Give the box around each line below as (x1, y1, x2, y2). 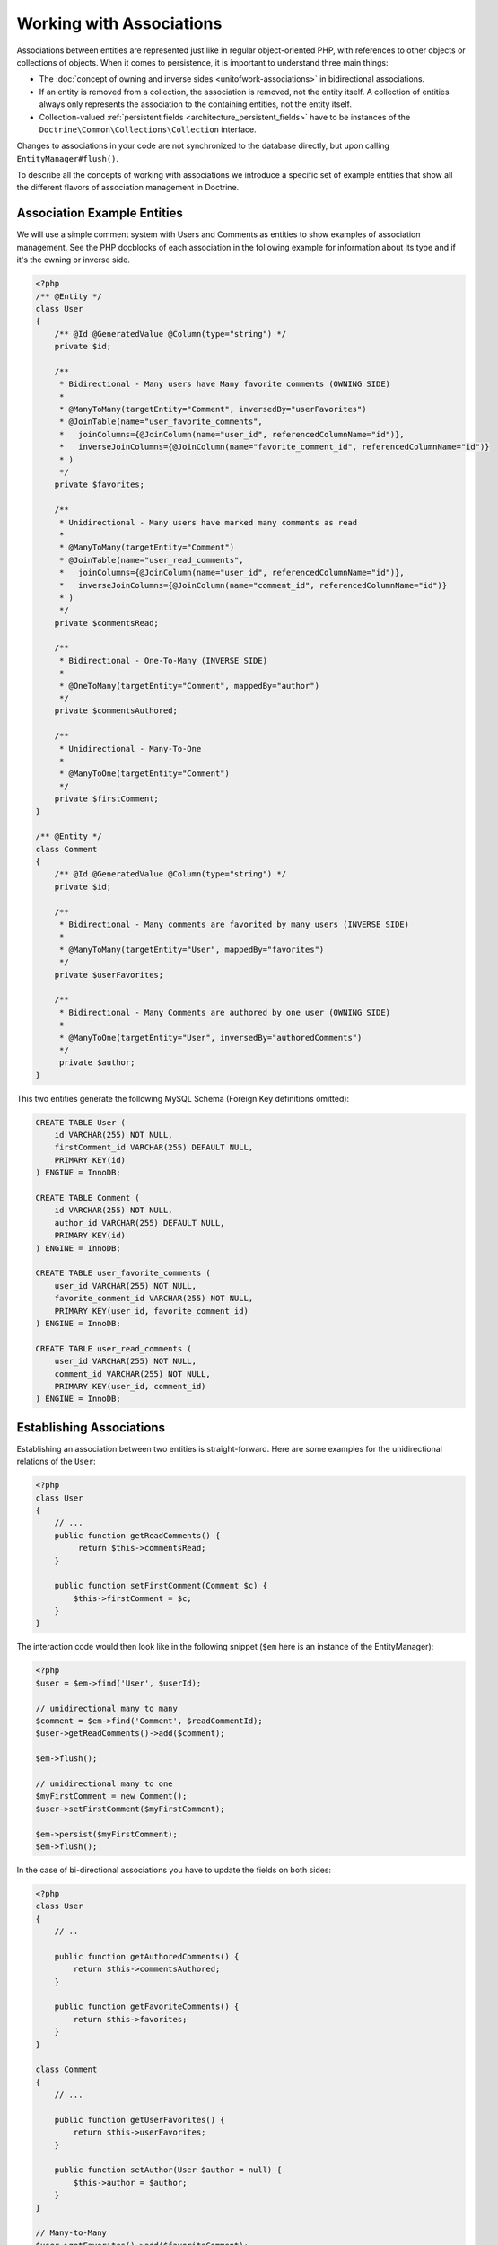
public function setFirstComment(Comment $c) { (54, 1580, 268, 1591)
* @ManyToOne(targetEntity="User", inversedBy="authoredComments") (58, 1033, 363, 1043)
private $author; (58, 1058, 135, 1068)
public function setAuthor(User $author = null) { (54, 2165, 282, 2175)
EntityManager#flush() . (16, 153, 119, 163)
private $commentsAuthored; (54, 706, 179, 716)
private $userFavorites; (54, 970, 164, 980)
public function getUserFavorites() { (54, 2115, 225, 2125)
